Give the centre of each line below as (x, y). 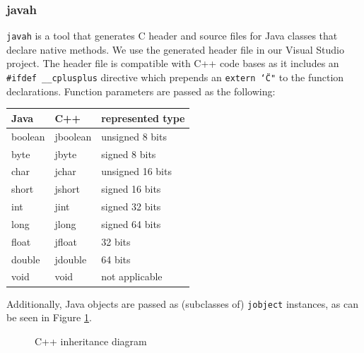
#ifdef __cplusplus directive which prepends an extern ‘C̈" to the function (175, 77)
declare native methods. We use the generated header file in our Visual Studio (175, 49)
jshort (67, 189)
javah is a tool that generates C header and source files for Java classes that (172, 36)
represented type (143, 118)
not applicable (132, 276)
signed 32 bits (131, 207)
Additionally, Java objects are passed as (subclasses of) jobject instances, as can (182, 303)
